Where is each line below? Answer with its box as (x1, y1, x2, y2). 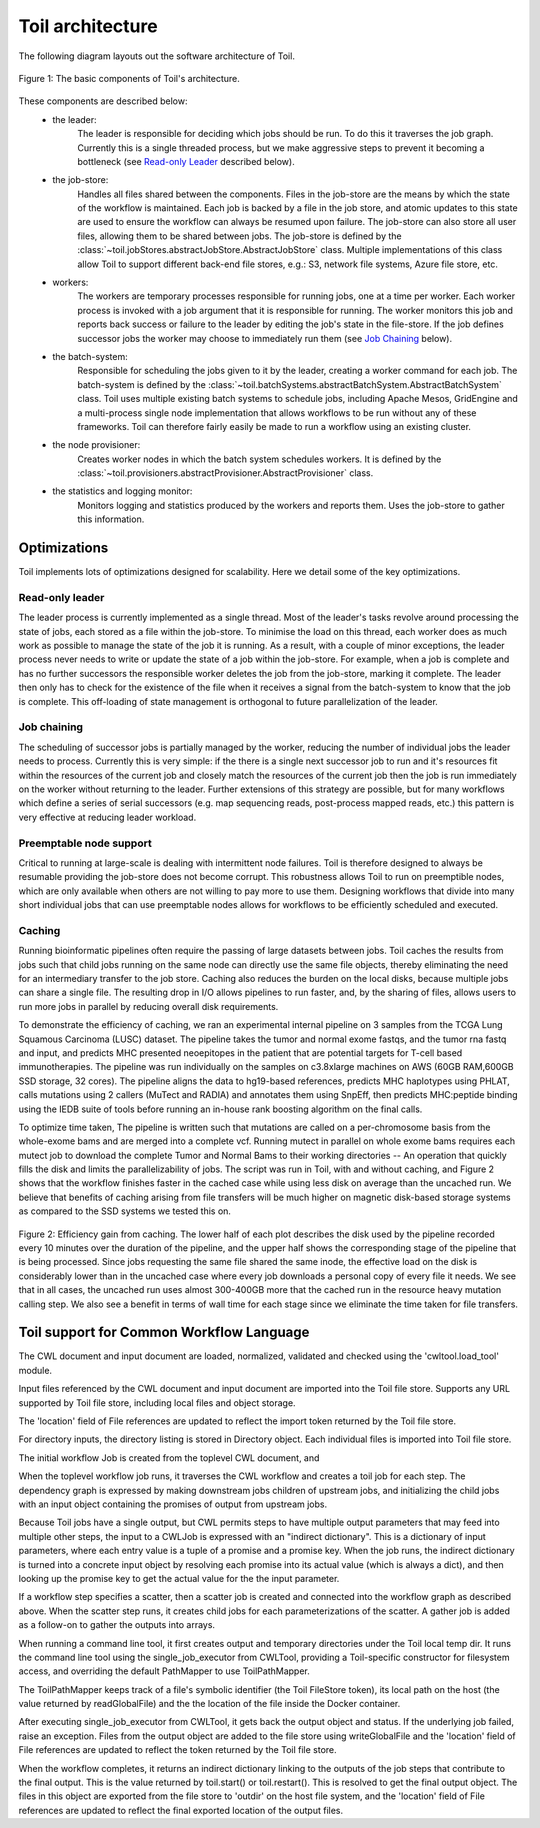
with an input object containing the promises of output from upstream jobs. (18, 1498, 328, 1510)
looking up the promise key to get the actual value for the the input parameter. (18, 1572, 340, 1584)
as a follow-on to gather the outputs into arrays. (18, 1619, 215, 1631)
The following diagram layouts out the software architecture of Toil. (18, 50, 295, 62)
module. (18, 1364, 53, 1376)
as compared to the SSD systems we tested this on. (18, 1205, 232, 1217)
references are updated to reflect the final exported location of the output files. (18, 1804, 344, 1816)
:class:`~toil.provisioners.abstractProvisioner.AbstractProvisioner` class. (77, 467, 374, 479)
